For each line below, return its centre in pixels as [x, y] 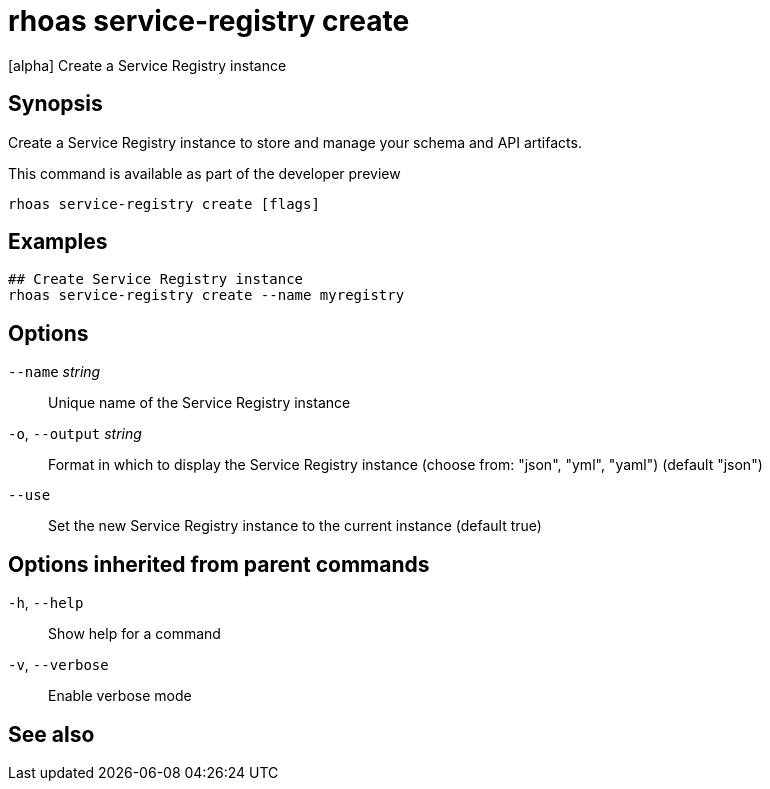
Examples [58, 242]
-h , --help [46, 603]
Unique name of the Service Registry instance [199, 403]
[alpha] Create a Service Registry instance [147, 65]
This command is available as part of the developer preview [204, 173]
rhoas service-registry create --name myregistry [206, 295]
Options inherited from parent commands [219, 564]
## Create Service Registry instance [156, 279]
